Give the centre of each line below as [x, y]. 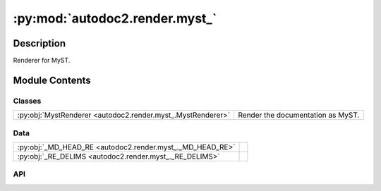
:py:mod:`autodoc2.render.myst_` [115, 18]
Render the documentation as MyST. [299, 115]
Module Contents [52, 80]
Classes [27, 101]
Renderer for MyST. [42, 61]
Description [40, 43]
